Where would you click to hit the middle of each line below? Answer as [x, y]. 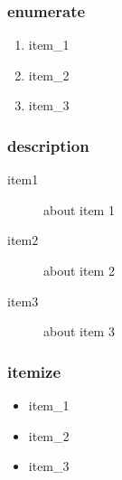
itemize [34, 371]
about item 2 [79, 270]
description [48, 145]
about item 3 [79, 331]
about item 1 [79, 209]
